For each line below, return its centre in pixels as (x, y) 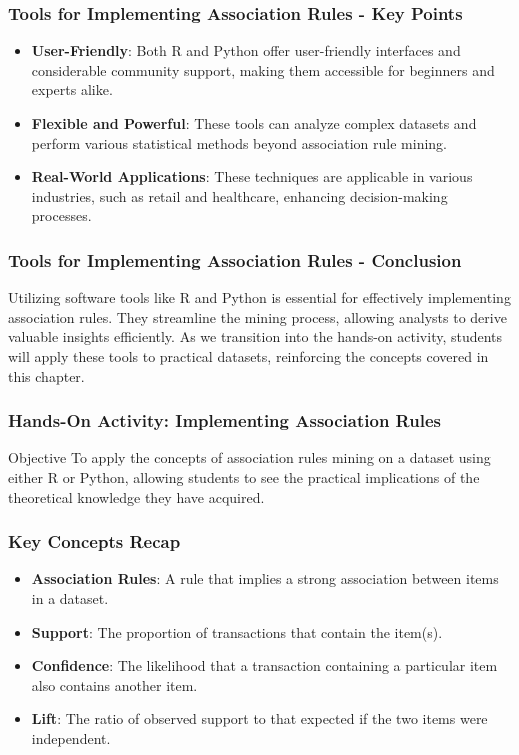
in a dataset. (70, 597)
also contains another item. (114, 684)
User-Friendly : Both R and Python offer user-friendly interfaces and (246, 50)
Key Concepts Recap (94, 541)
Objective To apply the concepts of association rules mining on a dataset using (249, 457)
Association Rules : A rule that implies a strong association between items (265, 578)
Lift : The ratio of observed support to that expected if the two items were (259, 718)
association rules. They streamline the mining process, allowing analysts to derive (257, 316)
